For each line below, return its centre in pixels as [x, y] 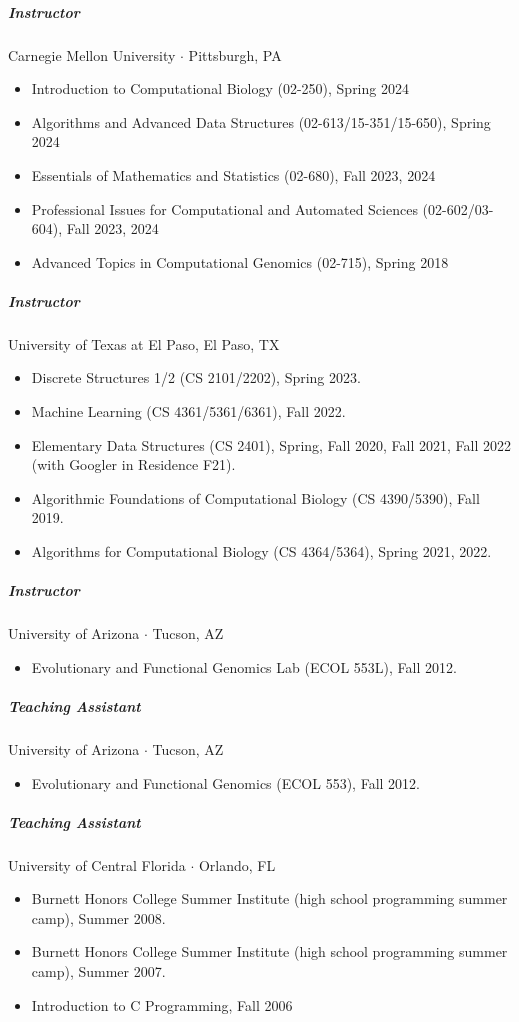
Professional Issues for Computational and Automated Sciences [224, 208]
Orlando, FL [237, 864]
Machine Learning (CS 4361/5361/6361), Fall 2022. [188, 411]
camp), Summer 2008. [98, 917]
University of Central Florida [97, 864]
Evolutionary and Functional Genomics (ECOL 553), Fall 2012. [225, 782]
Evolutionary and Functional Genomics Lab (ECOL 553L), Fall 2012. [244, 666]
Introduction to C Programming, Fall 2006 [162, 1004]
